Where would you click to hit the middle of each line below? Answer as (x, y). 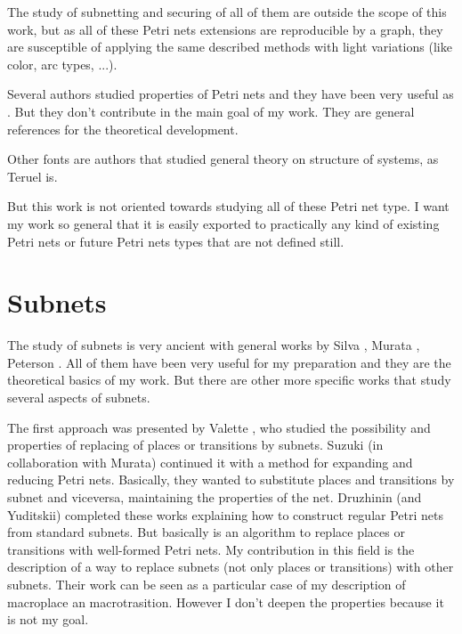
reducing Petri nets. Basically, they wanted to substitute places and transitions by (231, 480)
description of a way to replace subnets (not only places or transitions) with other (231, 567)
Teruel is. (32, 176)
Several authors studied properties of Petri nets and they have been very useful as (231, 94)
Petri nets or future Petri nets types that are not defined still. (176, 241)
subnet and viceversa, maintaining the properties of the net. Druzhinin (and (215, 497)
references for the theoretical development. (123, 129)
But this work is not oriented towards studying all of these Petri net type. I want (228, 206)
